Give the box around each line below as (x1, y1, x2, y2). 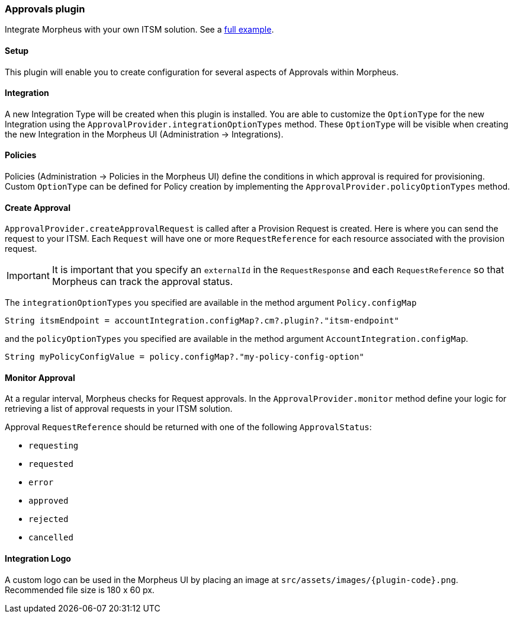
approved (28, 496, 69, 506)
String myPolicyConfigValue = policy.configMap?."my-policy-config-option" (5, 352, 364, 362)
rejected (28, 514, 69, 524)
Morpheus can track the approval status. (52, 276, 233, 288)
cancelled (28, 533, 73, 543)
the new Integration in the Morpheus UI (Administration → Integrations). (5, 129, 284, 139)
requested (28, 459, 73, 469)
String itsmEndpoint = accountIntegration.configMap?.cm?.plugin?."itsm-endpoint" (5, 316, 399, 326)
